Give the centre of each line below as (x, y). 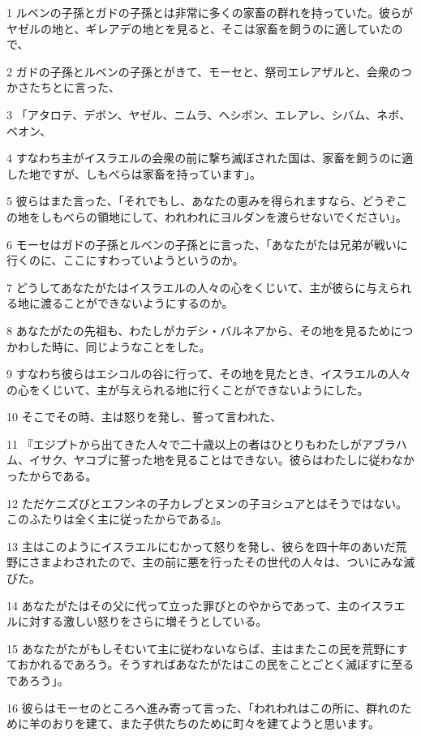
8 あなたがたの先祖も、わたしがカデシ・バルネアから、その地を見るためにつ (210, 330)
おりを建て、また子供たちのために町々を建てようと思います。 (215, 723)
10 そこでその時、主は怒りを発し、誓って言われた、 (144, 417)
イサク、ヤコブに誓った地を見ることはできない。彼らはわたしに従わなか (221, 460)
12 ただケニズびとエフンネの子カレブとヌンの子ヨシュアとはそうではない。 (207, 503)
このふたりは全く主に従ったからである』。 (117, 519)
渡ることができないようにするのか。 (137, 303)
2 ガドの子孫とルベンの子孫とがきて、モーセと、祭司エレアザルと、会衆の (204, 71)
